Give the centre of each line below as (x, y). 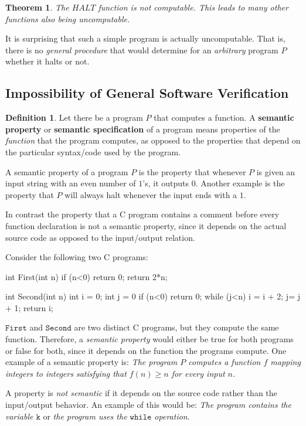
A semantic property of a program (67, 171)
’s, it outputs (166, 183)
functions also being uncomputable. (68, 18)
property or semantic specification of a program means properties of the (143, 129)
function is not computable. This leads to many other (193, 7)
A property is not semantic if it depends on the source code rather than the (141, 393)
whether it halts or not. (47, 61)
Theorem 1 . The (37, 7)
